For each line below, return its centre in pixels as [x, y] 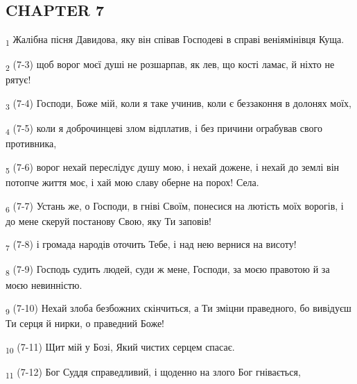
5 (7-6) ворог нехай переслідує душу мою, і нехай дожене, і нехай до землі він [173, 167]
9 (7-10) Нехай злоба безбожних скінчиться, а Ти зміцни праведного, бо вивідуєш [178, 309]
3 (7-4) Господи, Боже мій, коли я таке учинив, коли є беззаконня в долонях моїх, [179, 104]
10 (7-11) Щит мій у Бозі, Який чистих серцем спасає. [120, 347]
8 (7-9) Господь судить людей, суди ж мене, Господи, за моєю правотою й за [168, 270]
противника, [31, 143]
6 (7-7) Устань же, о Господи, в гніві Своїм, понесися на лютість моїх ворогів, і [175, 206]
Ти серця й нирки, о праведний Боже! [85, 323]
